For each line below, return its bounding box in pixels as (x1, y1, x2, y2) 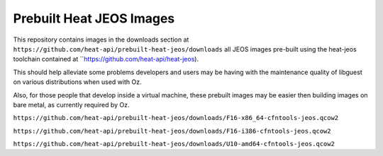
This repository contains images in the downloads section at (13, 35, 189, 44)
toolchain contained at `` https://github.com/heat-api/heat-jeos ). (13, 55, 199, 64)
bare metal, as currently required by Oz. (13, 100, 131, 109)
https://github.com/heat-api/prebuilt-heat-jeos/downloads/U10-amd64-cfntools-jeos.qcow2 (13, 140, 335, 148)
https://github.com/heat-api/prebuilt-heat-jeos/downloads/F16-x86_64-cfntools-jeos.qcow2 (13, 114, 339, 122)
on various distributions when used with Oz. (13, 78, 142, 86)
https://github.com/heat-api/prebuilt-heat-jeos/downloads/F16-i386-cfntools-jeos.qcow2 (13, 127, 331, 135)
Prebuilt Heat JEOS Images (13, 11, 175, 26)
